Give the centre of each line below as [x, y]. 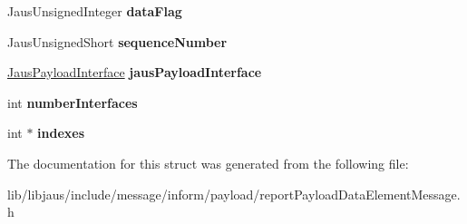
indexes [61, 133]
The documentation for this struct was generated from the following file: [208, 163]
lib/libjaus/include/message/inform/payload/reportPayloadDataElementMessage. [234, 194]
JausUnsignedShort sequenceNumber [117, 41]
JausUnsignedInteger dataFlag [95, 11]
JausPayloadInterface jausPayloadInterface [135, 72]
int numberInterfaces [73, 102]
